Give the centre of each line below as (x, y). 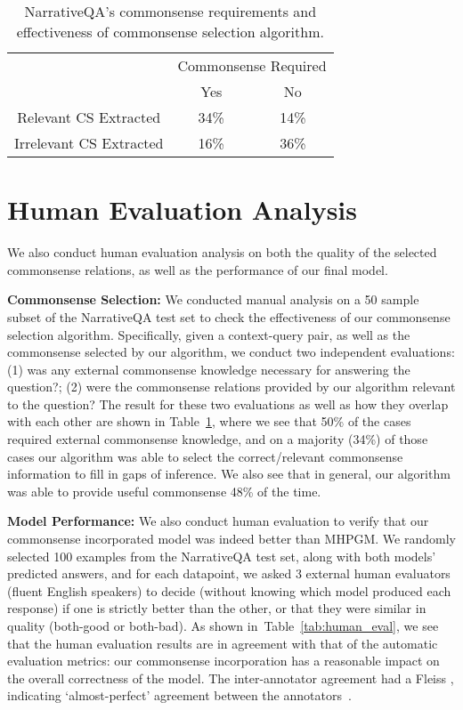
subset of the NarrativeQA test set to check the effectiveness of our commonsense (229, 316)
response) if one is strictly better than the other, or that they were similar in (217, 608)
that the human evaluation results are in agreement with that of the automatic (223, 643)
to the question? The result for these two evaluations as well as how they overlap (228, 403)
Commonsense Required (252, 65)
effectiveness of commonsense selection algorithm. (170, 32)
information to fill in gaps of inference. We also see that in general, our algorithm (229, 474)
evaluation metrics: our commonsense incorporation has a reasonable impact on (223, 661)
